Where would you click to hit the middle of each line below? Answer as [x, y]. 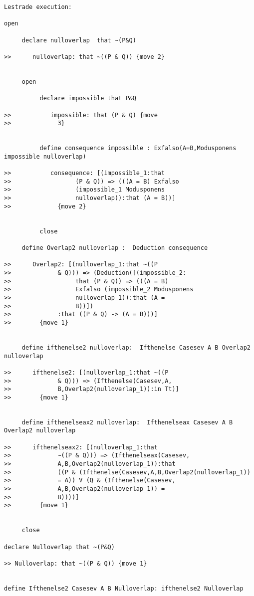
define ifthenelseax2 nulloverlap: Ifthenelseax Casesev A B [127, 422]
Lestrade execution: [38, 7]
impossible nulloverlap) [45, 156]
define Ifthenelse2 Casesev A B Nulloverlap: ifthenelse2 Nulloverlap [124, 588]
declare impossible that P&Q [88, 99]
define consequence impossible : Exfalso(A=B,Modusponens [138, 148]
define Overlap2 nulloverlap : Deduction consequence [115, 248]
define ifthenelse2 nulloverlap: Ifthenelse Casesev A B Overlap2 [136, 347]
